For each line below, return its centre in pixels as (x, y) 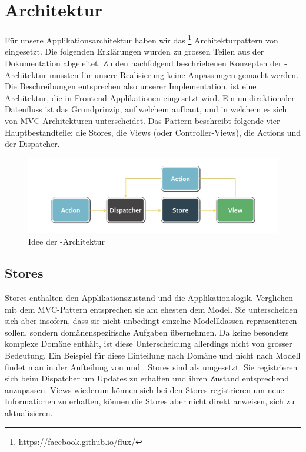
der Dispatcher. (32, 144)
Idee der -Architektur (67, 241)
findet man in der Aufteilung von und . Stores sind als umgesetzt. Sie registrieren (151, 366)
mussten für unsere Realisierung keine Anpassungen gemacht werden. (174, 74)
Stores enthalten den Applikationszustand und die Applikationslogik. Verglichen (149, 298)
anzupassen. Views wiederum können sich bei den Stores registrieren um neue (144, 389)
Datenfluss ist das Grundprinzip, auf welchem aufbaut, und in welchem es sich (146, 109)
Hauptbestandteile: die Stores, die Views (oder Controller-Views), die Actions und (153, 132)
